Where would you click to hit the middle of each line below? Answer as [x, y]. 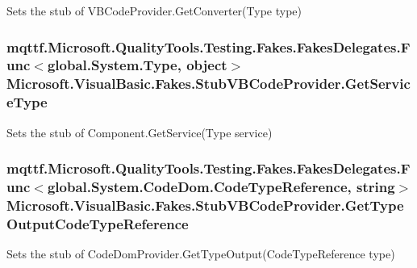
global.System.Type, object [137, 65]
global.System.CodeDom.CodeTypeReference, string [221, 187]
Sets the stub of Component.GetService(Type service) [140, 132]
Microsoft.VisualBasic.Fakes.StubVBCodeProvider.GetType [205, 205]
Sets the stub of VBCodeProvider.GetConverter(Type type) [154, 10]
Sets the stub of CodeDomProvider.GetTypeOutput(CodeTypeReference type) [201, 254]
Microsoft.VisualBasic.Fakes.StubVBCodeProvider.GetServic [208, 84]
